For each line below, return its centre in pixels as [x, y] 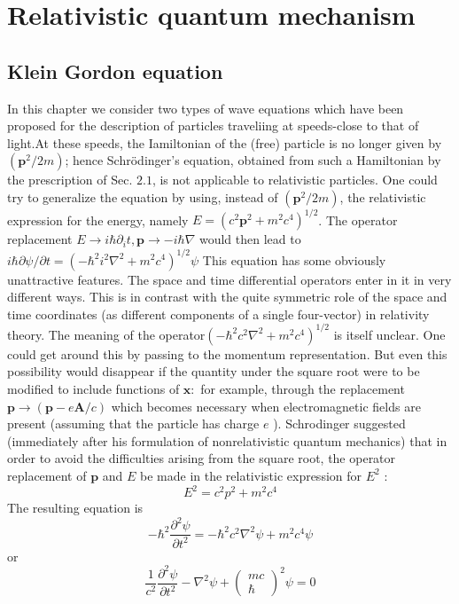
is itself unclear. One [389, 334]
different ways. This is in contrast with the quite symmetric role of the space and [227, 297]
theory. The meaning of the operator [106, 334]
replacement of [47, 475]
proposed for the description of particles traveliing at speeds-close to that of [213, 126]
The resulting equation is [75, 508]
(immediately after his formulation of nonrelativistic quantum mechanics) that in [227, 440]
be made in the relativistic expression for [251, 475]
